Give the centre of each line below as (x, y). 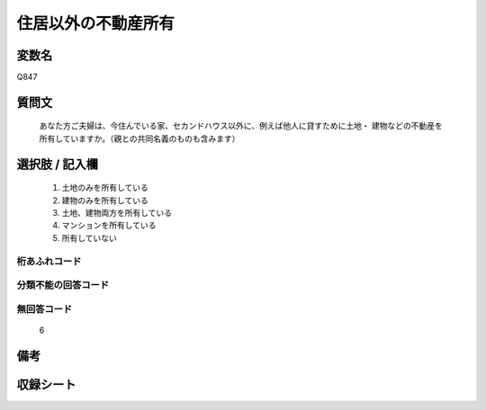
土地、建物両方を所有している (117, 213)
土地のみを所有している (105, 188)
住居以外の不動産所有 (96, 23)
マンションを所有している (109, 226)
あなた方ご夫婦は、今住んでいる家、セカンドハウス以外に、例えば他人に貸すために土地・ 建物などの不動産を (241, 126)
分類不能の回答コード (63, 285)
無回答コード (45, 308)
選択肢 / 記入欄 (58, 164)
